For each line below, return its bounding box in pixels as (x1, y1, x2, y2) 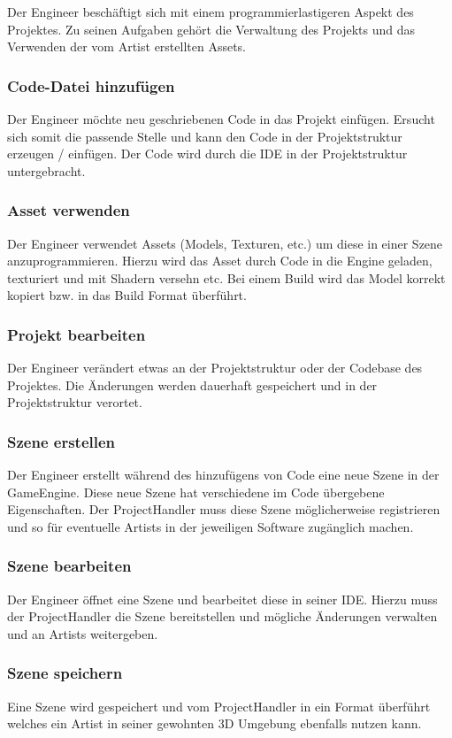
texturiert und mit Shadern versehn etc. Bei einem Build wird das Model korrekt (7, 268, 446, 287)
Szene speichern (7, 662, 123, 684)
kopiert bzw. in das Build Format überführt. (7, 286, 247, 304)
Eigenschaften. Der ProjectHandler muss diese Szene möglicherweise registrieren (7, 500, 441, 519)
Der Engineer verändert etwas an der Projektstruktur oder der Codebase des (7, 358, 423, 377)
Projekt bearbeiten (7, 323, 146, 345)
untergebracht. (7, 161, 86, 180)
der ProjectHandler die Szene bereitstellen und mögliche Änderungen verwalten (7, 607, 438, 626)
